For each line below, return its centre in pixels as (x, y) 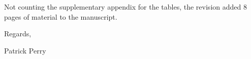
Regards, (18, 34)
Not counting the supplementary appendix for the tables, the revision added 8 (125, 7)
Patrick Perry (25, 50)
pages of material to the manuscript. (61, 16)
